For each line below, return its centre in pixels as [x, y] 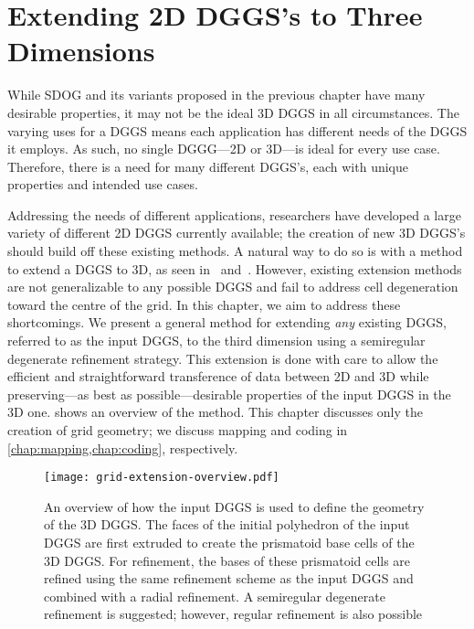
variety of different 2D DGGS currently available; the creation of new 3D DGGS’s [237, 233]
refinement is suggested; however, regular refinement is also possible [233, 614]
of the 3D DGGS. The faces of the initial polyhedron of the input [227, 524]
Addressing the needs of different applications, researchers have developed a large [234, 214]
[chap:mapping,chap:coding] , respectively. [123, 448]
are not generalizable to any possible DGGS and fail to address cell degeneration [233, 287]
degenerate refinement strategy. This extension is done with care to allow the [223, 358]
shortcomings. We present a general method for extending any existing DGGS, [227, 322]
